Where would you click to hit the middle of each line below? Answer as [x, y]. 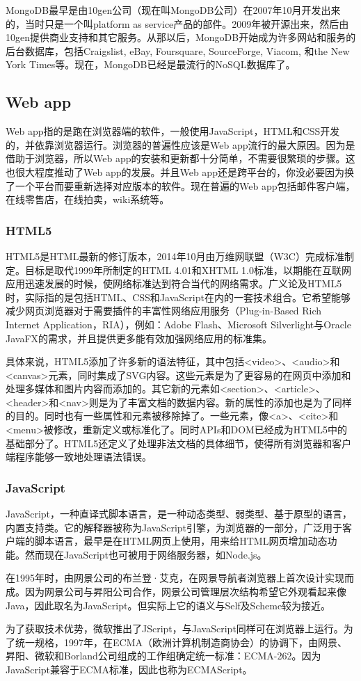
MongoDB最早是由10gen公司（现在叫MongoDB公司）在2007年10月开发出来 [173, 10]
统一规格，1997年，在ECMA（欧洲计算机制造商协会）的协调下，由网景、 [181, 642]
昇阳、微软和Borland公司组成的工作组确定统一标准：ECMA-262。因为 [163, 656]
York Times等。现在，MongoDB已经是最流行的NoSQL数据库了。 [151, 64]
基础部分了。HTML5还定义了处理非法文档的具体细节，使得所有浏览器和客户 [179, 443]
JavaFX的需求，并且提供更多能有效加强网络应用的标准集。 [139, 338]
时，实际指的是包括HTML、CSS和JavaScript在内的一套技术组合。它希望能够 [178, 297]
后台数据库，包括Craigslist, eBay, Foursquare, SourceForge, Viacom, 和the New [178, 50]
